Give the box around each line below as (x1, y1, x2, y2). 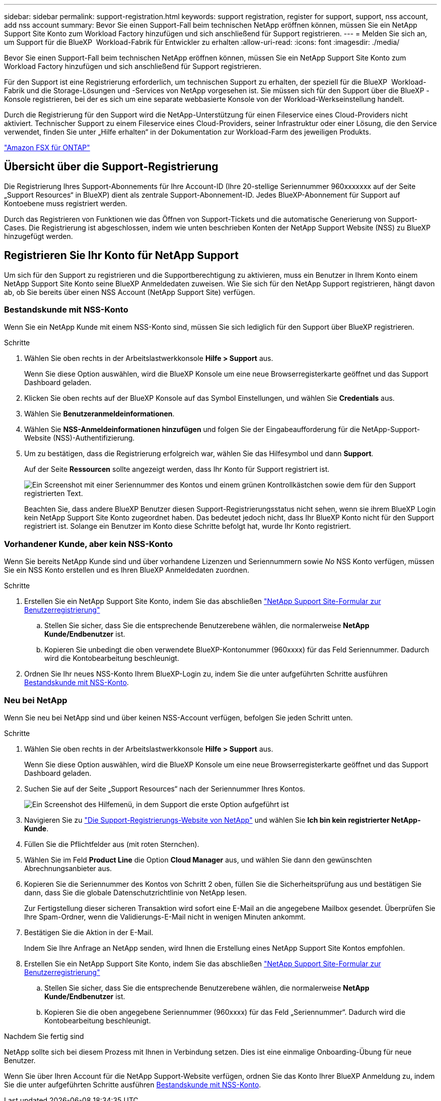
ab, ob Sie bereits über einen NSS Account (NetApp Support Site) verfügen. (4, 287, 255, 296)
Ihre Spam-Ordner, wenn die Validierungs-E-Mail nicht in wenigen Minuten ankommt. (24, 912, 306, 921)
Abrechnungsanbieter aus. (24, 864, 112, 873)
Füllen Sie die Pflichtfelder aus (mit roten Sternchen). (24, 839, 199, 848)
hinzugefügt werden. (4, 231, 73, 240)
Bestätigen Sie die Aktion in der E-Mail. (24, 928, 154, 937)
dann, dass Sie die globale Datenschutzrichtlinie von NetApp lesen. (24, 888, 247, 897)
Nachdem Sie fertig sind (4, 1031, 84, 1041)
